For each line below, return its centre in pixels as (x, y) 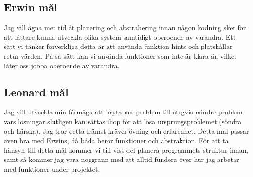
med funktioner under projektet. (52, 169)
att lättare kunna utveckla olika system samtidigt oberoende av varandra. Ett (120, 37)
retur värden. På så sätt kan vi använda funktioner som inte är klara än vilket (120, 56)
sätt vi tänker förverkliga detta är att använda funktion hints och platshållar (118, 46)
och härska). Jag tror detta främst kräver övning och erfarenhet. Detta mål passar (126, 131)
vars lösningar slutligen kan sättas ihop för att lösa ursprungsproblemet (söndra (123, 121)
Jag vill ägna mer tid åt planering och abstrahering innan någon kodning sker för (125, 27)
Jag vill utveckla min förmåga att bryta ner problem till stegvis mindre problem (123, 112)
